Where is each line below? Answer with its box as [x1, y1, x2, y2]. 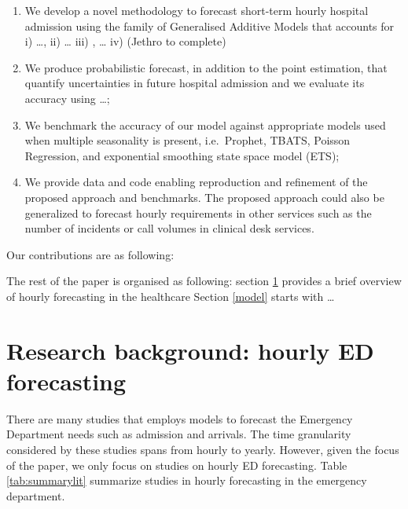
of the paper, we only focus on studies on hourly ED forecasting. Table [6, 456, 347, 473]
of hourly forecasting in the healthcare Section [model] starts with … [6, 287, 335, 304]
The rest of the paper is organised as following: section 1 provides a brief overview [6, 273, 402, 289]
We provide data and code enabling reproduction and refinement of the [24, 174, 368, 190]
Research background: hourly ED [6, 334, 374, 366]
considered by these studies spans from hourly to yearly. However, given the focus [6, 441, 399, 457]
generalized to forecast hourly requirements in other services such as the [24, 204, 372, 221]
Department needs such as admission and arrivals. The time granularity [6, 426, 351, 442]
